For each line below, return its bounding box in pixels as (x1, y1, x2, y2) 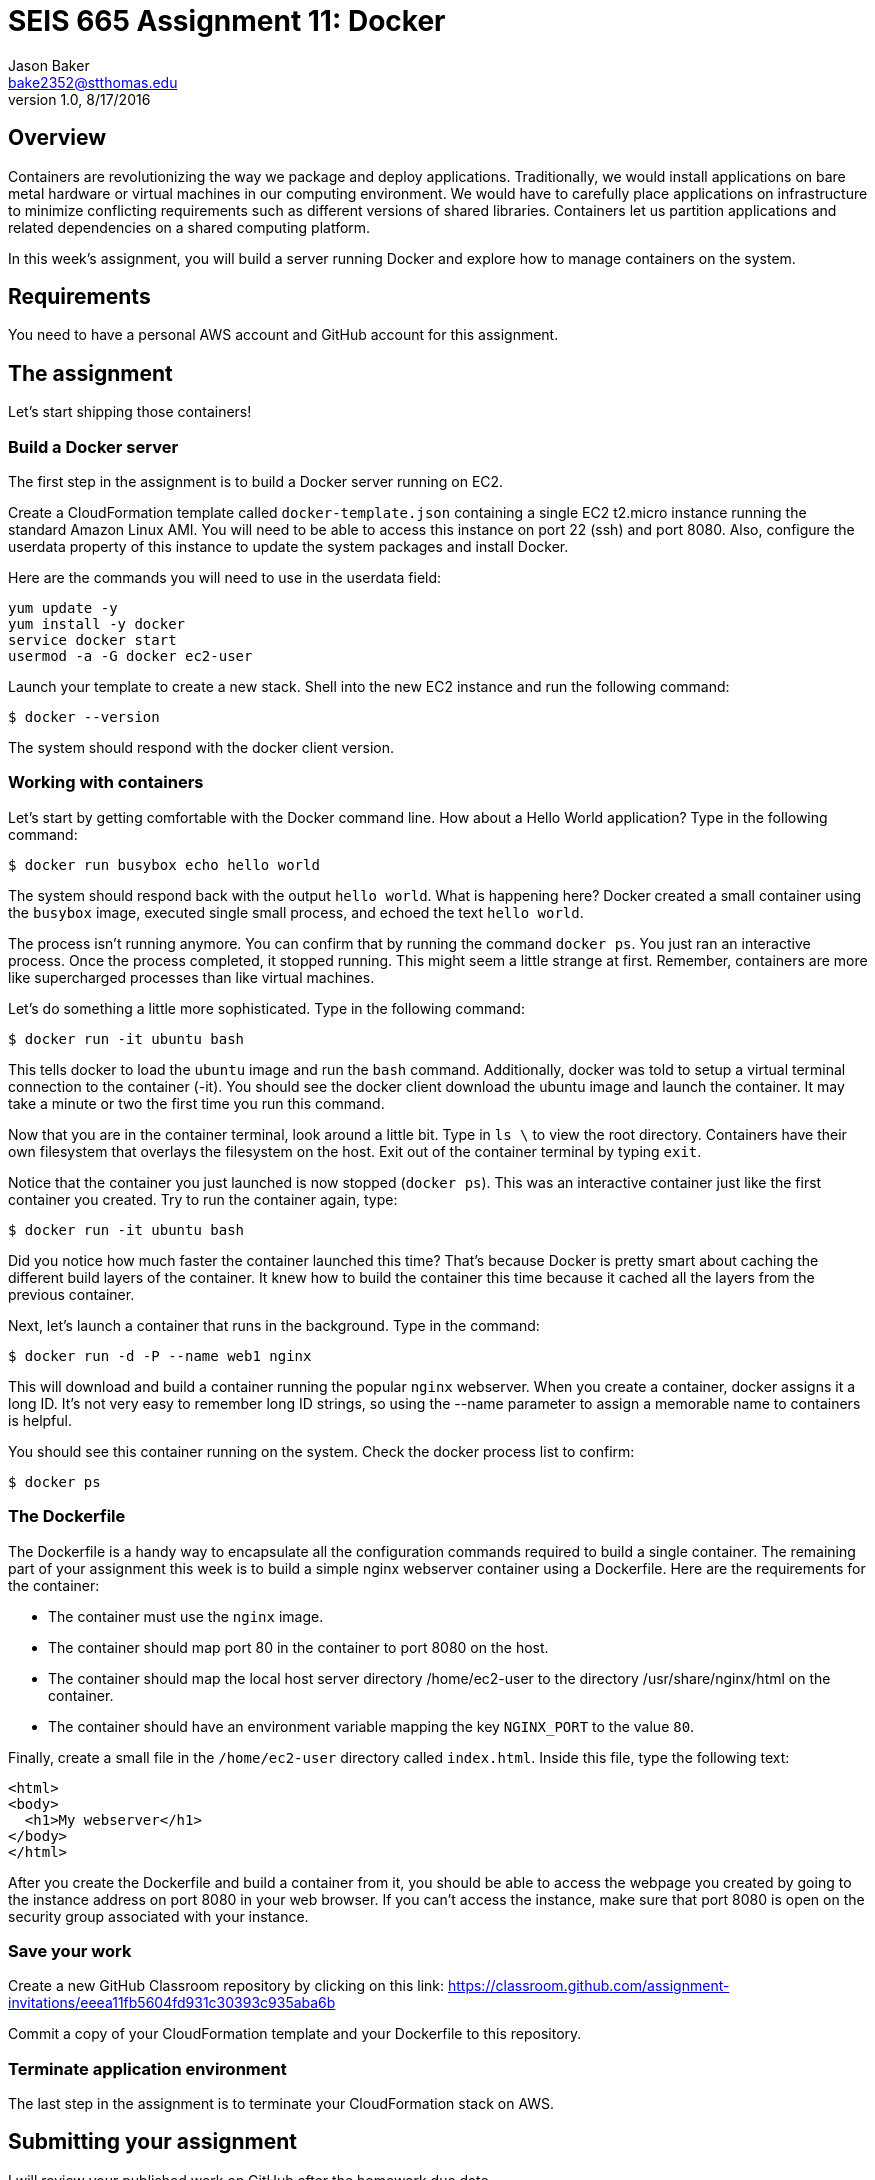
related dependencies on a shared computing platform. (8, 218, 371, 236)
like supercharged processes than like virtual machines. (8, 968, 375, 986)
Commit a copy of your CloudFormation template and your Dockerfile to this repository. (8, 2025, 582, 2043)
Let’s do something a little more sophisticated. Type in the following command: (8, 999, 525, 1017)
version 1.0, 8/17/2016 (8, 90, 151, 108)
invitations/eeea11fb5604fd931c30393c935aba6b (8, 1994, 336, 2012)
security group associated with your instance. (8, 1907, 309, 1925)
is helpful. (8, 1411, 73, 1429)
